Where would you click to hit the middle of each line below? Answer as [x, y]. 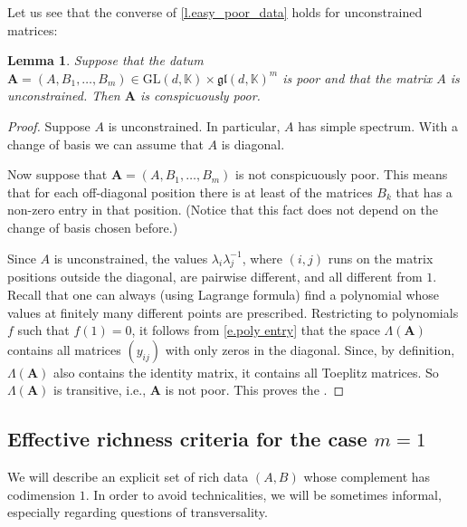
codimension [42, 494]
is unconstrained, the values [131, 258]
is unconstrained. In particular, [194, 125]
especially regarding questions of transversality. [138, 512]
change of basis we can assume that [105, 144]
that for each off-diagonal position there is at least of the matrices [190, 192]
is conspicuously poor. [200, 96]
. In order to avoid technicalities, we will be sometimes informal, [263, 494]
